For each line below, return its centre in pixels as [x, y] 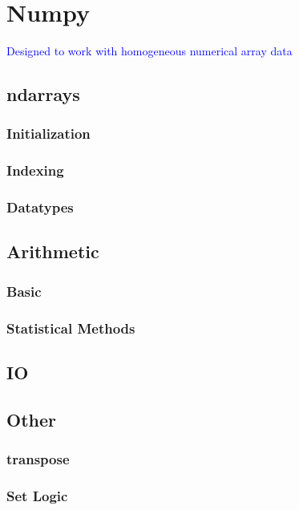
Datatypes [40, 207]
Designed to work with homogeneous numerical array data [149, 51]
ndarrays [43, 94]
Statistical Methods [71, 328]
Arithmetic [53, 251]
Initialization [48, 134]
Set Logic [37, 495]
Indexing [35, 170]
